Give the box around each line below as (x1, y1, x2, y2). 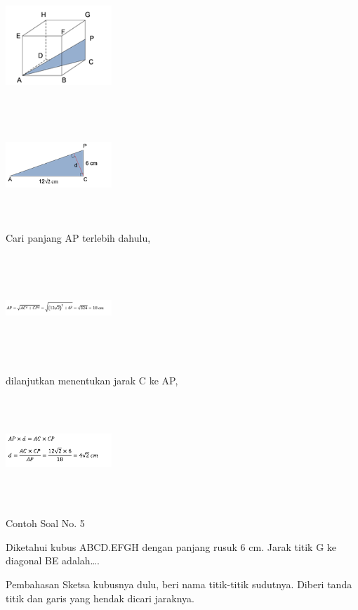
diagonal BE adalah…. (6, 553, 100, 568)
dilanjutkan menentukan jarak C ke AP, (6, 372, 178, 387)
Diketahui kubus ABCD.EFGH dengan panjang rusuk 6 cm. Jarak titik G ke (6, 539, 337, 554)
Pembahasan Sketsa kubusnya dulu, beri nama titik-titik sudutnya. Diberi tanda (6, 577, 352, 592)
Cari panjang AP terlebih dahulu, (6, 230, 151, 245)
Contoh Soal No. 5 (6, 516, 85, 531)
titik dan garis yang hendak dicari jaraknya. (6, 590, 194, 605)
